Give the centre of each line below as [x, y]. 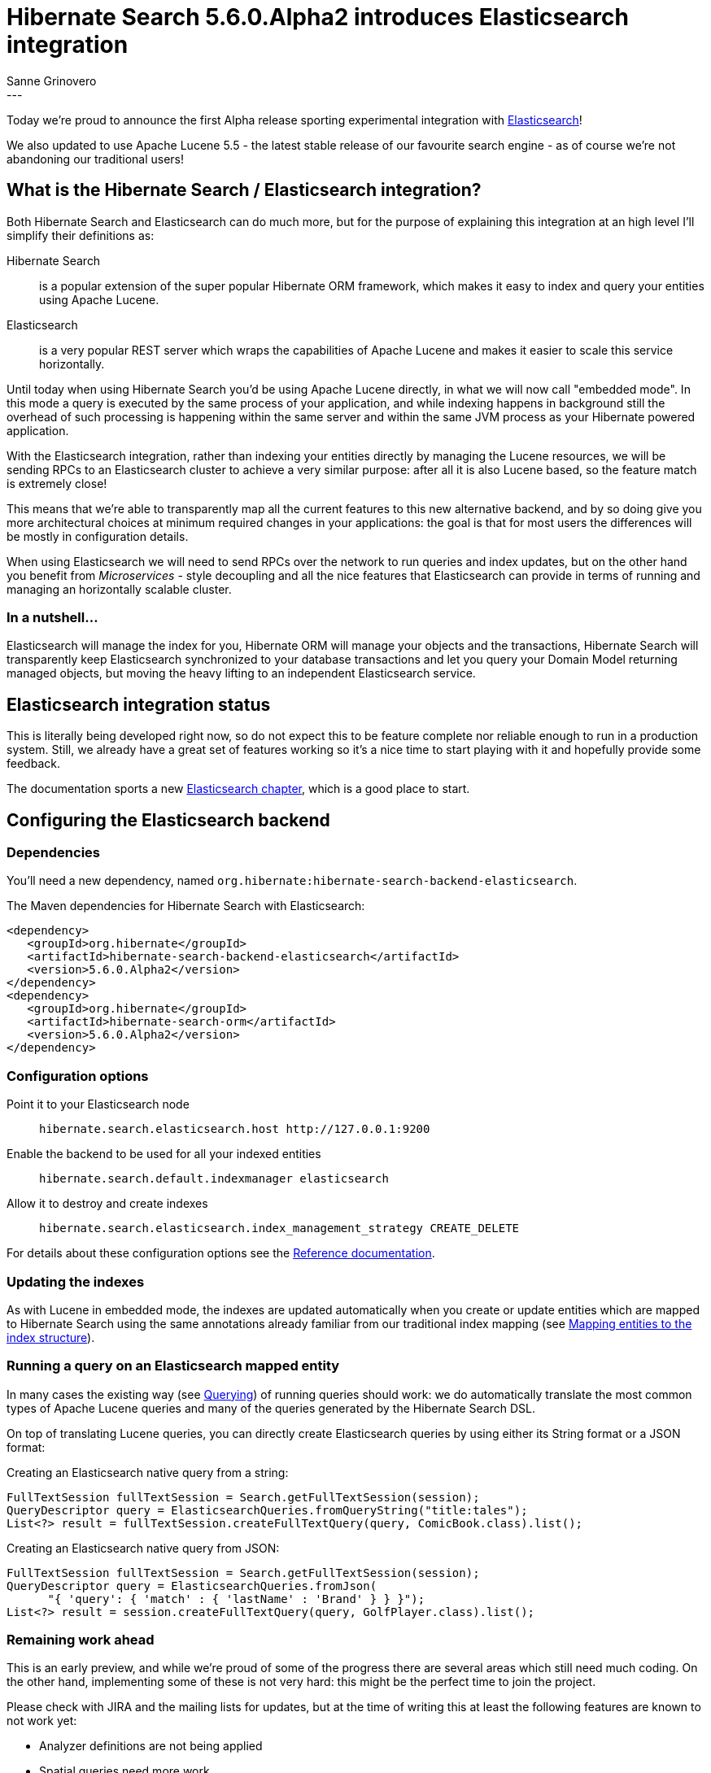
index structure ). [51, 1337]
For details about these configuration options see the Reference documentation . [221, 1253]
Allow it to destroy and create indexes [107, 1204]
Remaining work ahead [81, 1640]
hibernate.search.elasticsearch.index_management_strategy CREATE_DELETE [279, 1228]
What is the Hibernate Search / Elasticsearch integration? [244, 190]
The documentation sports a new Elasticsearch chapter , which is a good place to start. [238, 789]
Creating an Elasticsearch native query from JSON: [143, 1548]
